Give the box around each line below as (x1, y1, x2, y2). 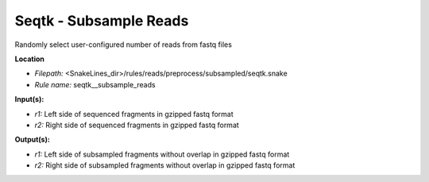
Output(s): (14, 135, 51, 145)
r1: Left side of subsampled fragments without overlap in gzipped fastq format (34, 149, 290, 159)
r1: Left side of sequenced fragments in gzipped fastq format (34, 109, 234, 118)
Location (14, 54, 45, 64)
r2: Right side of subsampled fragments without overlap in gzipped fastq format (34, 161, 296, 170)
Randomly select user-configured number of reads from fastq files (14, 40, 232, 49)
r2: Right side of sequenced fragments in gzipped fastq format (34, 120, 240, 130)
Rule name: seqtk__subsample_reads (34, 79, 156, 89)
